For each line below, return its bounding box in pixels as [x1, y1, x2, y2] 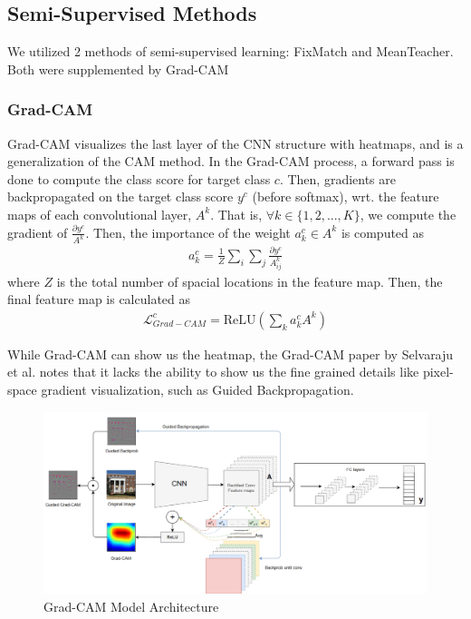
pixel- [422, 362, 454, 381]
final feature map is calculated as [7, 290, 191, 309]
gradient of [7, 222, 68, 241]
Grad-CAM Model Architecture [43, 597, 219, 616]
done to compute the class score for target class [7, 169, 271, 188]
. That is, [210, 204, 263, 223]
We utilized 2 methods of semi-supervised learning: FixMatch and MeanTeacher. [7, 42, 454, 61]
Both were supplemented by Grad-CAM [7, 59, 229, 78]
